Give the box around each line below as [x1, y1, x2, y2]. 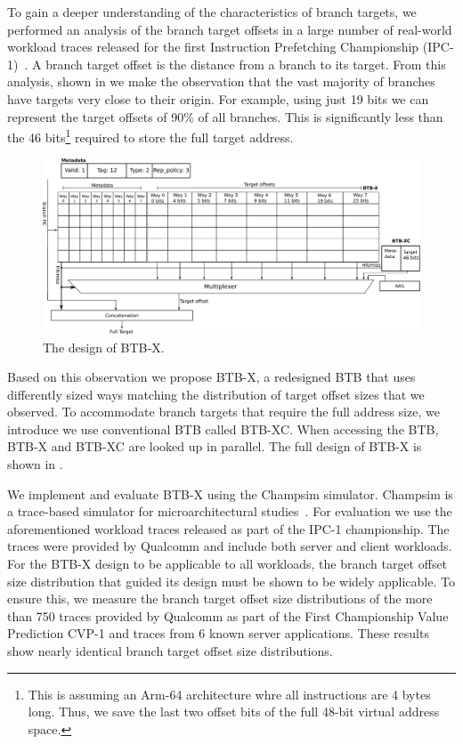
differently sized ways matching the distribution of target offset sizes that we [7, 384, 425, 403]
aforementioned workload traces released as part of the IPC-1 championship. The [7, 519, 450, 538]
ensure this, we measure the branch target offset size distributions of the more [7, 589, 433, 608]
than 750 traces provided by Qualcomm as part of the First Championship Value [7, 606, 449, 625]
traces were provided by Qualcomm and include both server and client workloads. [7, 537, 452, 555]
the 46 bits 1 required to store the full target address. [7, 125, 294, 146]
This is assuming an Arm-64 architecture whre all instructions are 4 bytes [28, 684, 431, 703]
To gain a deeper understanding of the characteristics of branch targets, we [7, 3, 417, 20]
